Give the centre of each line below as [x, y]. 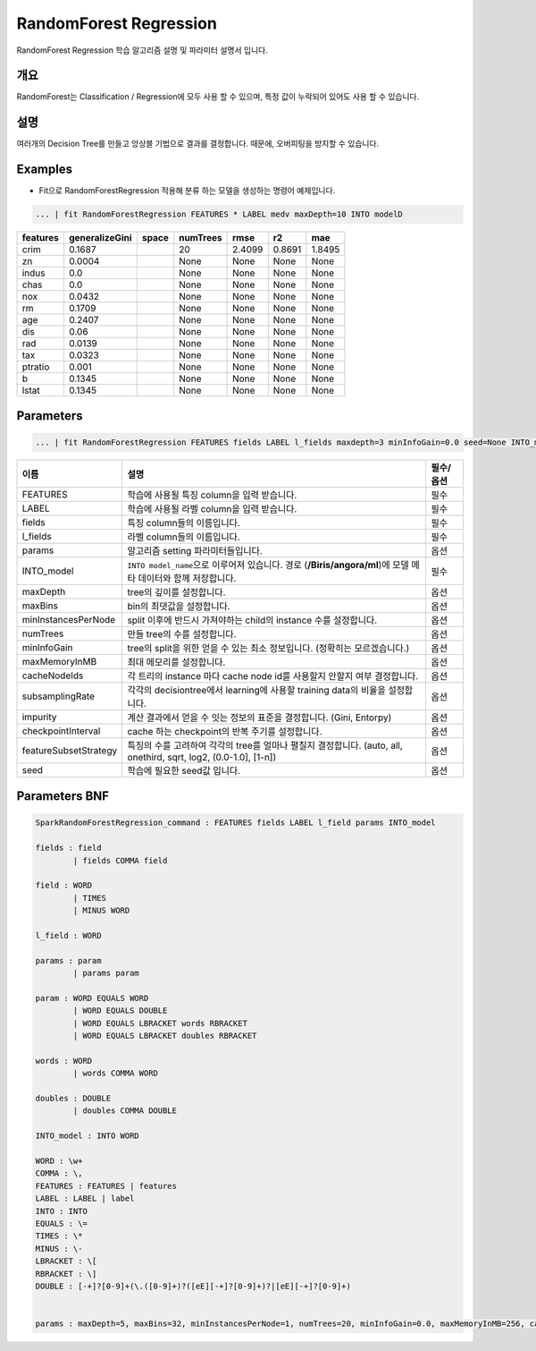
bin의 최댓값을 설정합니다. [179, 606]
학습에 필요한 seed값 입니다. [184, 770]
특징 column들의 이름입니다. [184, 523]
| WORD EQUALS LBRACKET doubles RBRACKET [165, 1036]
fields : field [68, 848]
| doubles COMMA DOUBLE [125, 1111]
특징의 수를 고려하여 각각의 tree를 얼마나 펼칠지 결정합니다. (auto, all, [265, 745]
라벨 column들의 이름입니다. [184, 537]
